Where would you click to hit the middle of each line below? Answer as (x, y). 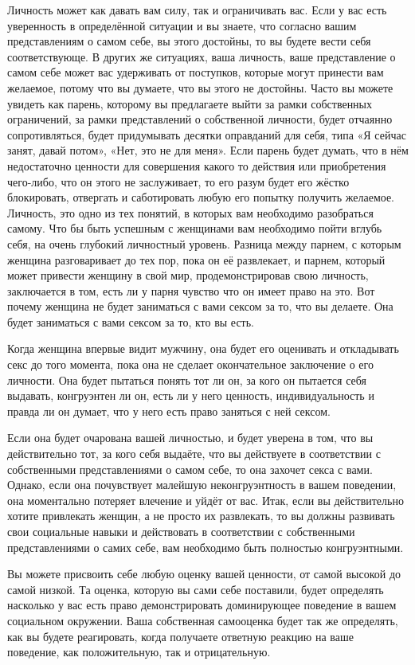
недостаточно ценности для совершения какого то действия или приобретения (197, 165)
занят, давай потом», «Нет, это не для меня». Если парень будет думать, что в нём (208, 150)
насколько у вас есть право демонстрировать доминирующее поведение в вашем (202, 605)
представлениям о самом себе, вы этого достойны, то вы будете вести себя (189, 41)
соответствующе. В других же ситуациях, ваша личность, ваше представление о (202, 56)
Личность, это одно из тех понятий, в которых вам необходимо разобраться (190, 212)
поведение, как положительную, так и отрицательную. (139, 652)
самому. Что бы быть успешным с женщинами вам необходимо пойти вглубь (195, 228)
